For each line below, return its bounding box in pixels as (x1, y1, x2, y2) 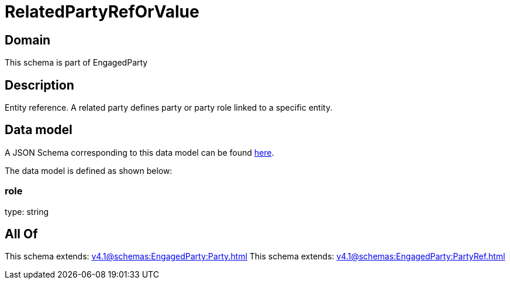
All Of (5, 227, 38, 242)
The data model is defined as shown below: (5, 165, 173, 176)
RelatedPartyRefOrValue (5, 2, 199, 22)
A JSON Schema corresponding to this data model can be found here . (5, 147, 274, 158)
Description (5, 77, 74, 93)
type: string (5, 206, 49, 217)
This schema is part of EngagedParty (5, 57, 148, 68)
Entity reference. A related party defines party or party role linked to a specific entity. (5, 102, 333, 113)
